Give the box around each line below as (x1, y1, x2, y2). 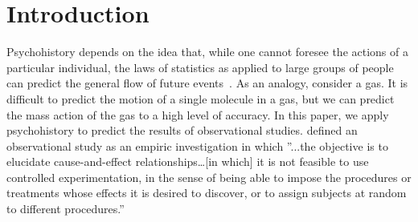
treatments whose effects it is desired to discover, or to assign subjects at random (6, 184, 407, 201)
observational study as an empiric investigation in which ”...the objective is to (6, 137, 388, 154)
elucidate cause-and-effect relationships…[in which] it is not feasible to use (6, 153, 369, 170)
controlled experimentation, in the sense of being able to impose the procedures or (6, 168, 412, 185)
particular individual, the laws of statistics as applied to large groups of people (6, 59, 394, 75)
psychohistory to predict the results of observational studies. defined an (6, 122, 358, 139)
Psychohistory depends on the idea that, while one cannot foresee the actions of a (6, 43, 408, 60)
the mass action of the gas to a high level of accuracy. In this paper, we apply (6, 106, 389, 123)
